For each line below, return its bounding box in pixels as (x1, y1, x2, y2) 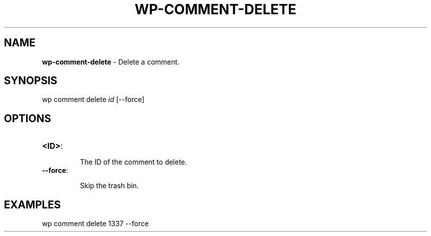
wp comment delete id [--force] (42, 95, 145, 104)
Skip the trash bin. (80, 181, 139, 190)
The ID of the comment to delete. (80, 158, 187, 167)
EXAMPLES (4, 198, 61, 211)
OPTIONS (4, 112, 51, 125)
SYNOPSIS (4, 74, 58, 87)
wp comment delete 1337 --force (42, 219, 149, 228)
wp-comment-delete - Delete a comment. (42, 57, 180, 66)
